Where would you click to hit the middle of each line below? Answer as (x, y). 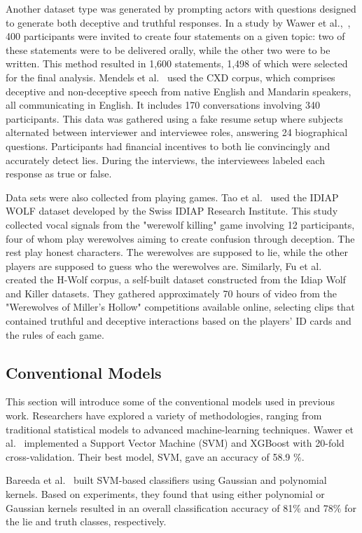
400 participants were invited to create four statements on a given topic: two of (175, 36)
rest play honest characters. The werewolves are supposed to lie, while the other (177, 252)
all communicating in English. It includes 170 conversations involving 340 (163, 105)
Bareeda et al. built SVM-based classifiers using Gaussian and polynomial (166, 480)
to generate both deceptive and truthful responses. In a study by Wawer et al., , (178, 22)
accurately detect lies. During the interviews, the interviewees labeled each (165, 160)
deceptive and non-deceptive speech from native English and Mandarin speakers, (179, 91)
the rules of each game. (55, 334)
